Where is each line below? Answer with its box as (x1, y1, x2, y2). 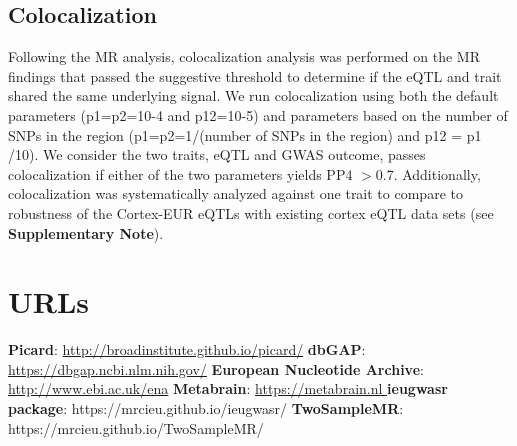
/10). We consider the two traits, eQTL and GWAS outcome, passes (8, 144, 426, 165)
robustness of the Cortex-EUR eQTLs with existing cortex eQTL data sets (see (8, 202, 494, 223)
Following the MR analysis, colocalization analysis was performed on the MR (8, 46, 480, 67)
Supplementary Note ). (8, 222, 164, 243)
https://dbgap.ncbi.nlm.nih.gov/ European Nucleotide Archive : (8, 358, 424, 379)
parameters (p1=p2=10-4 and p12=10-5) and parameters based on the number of (8, 104, 508, 125)
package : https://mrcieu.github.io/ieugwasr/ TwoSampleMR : (8, 398, 404, 419)
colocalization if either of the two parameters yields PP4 (8, 163, 353, 184)
